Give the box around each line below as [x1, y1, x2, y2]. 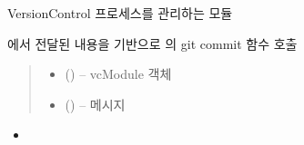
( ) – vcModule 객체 [65, 64, 172, 83]
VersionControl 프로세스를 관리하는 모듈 [7, 4, 233, 22]
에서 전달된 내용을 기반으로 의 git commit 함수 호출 [7, 34, 298, 53]
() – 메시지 [65, 94, 126, 113]
